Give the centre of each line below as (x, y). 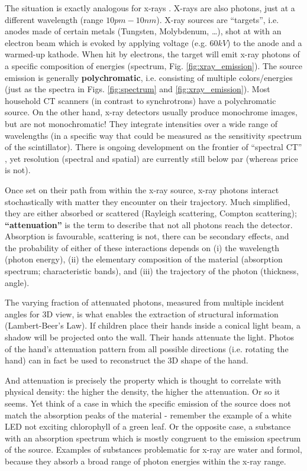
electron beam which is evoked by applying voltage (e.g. (106, 42)
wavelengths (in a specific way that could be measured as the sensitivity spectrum (153, 135)
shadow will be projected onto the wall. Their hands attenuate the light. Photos (149, 337)
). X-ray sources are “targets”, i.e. (218, 19)
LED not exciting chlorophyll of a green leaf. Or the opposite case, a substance (148, 426)
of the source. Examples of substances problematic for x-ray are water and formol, (153, 449)
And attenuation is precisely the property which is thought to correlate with (143, 380)
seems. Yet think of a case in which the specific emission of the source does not (148, 403)
